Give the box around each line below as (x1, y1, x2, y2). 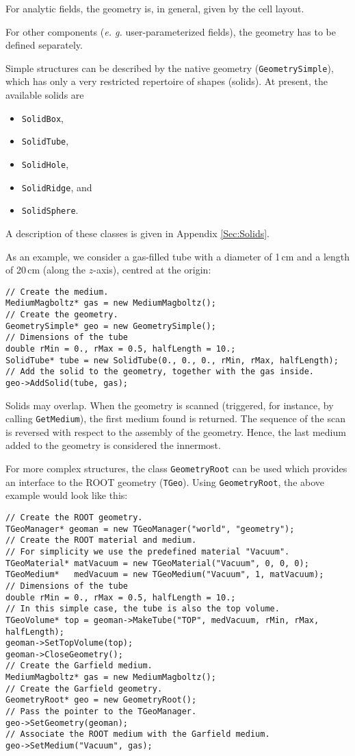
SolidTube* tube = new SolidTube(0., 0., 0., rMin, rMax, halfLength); (5, 355, 339, 365)
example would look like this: (5, 488, 128, 502)
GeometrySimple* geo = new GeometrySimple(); (5, 321, 216, 331)
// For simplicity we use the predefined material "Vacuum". (5, 546, 290, 557)
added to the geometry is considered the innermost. (5, 438, 221, 452)
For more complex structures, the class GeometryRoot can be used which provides (5, 461, 347, 476)
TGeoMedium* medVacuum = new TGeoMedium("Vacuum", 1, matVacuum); (5, 570, 324, 580)
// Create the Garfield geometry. (5, 683, 163, 694)
